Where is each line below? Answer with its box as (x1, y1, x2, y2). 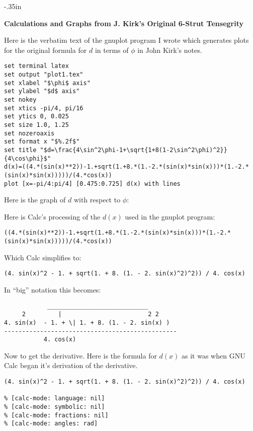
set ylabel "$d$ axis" (4, 88, 80, 95)
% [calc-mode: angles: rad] (4, 420, 98, 427)
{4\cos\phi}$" (4, 155, 51, 162)
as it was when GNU (182, 350, 245, 361)
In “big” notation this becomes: (4, 284, 101, 295)
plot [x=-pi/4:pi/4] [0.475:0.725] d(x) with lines (4, 180, 181, 187)
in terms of (95, 44, 129, 55)
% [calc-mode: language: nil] (4, 395, 105, 402)
